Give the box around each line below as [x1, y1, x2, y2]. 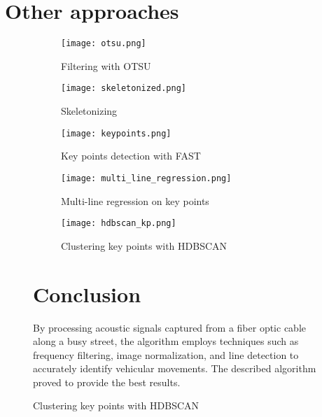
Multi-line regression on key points [61, 193, 209, 208]
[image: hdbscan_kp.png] [61, 218, 176, 229]
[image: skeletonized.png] [61, 83, 186, 94]
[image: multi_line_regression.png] [61, 173, 232, 183]
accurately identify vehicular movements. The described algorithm [33, 361, 316, 376]
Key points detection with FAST [61, 148, 201, 163]
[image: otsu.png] [61, 38, 146, 49]
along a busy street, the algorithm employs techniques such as [33, 334, 299, 348]
